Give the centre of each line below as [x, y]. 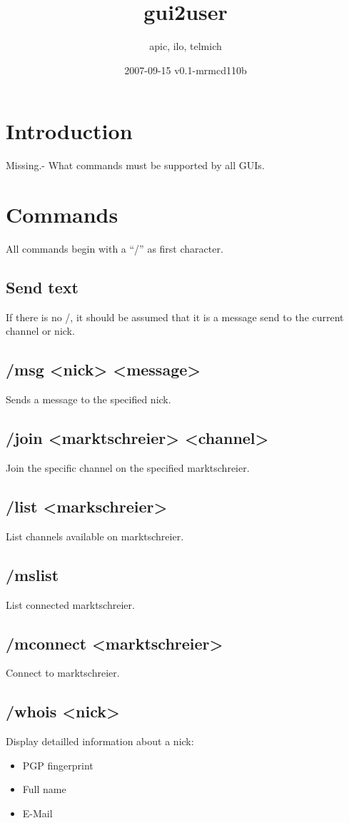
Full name [44, 789]
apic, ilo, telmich [186, 46]
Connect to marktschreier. [63, 673]
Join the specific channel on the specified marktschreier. [128, 467]
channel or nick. [40, 331]
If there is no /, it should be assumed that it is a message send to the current [175, 317]
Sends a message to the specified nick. [88, 399]
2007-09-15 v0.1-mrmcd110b [186, 70]
